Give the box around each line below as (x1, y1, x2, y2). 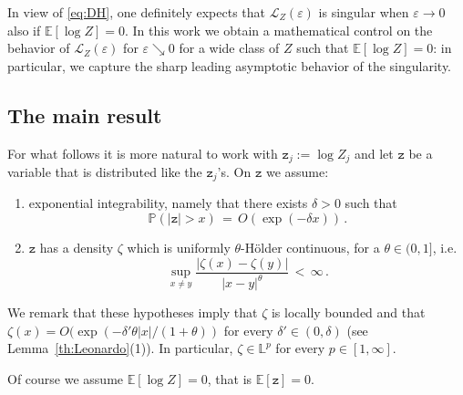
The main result (7, 100, 162, 129)
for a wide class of (179, 38, 280, 57)
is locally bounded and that (271, 303, 426, 322)
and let (354, 143, 394, 162)
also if (7, 20, 41, 39)
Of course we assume (7, 369, 124, 388)
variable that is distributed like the (7, 162, 202, 182)
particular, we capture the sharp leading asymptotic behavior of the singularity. (7, 56, 452, 75)
